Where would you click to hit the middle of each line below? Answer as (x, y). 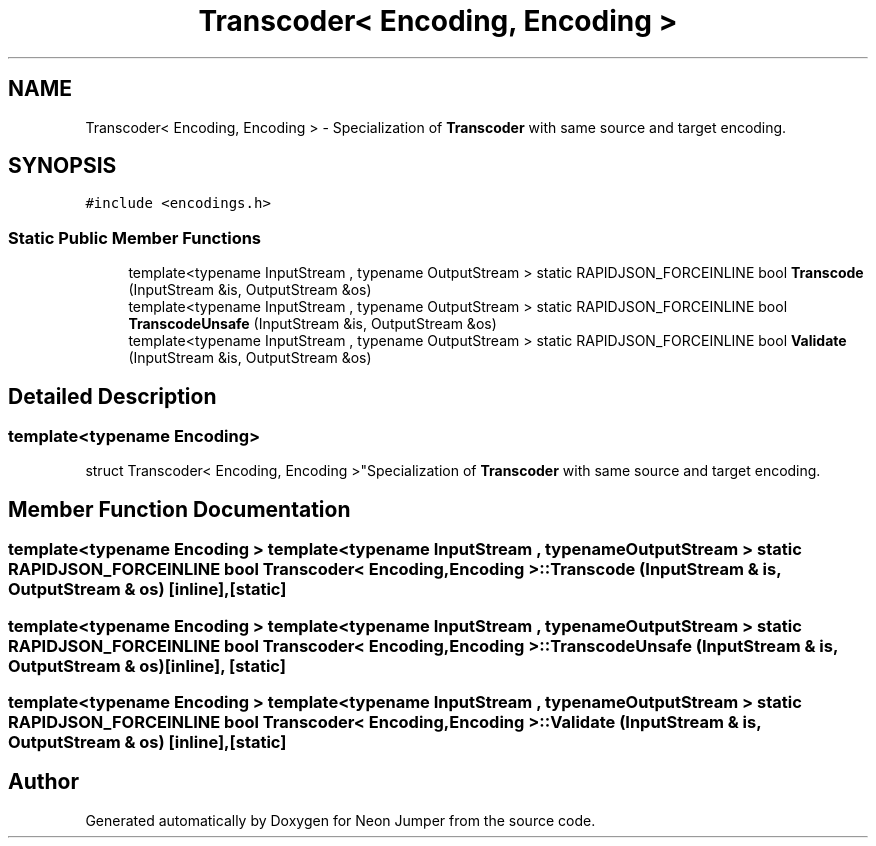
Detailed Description (112, 396)
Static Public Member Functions (135, 237)
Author (43, 782)
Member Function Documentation (179, 509)
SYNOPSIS (62, 166)
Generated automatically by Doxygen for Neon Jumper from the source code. (340, 820)
